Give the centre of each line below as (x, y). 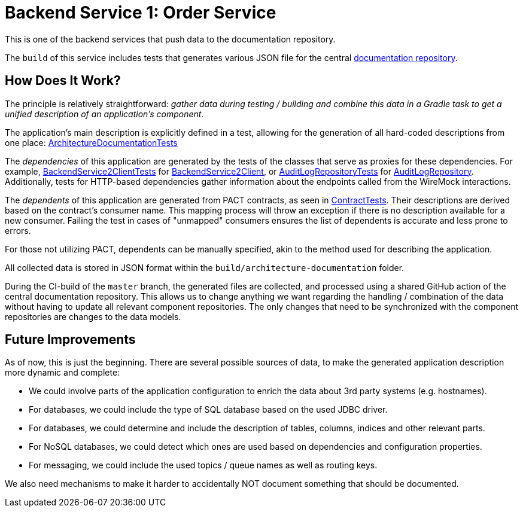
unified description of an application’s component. (104, 114)
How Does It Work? (63, 81)
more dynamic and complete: (63, 373)
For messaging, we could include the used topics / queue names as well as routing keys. (203, 465)
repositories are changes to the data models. (93, 316)
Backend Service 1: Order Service (141, 13)
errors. (18, 230)
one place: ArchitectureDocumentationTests (91, 142)
